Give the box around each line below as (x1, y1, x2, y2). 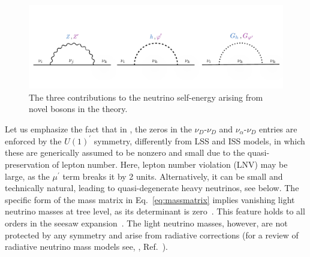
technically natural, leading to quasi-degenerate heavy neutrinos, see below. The (5, 182, 299, 194)
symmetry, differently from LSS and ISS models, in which (94, 134, 305, 147)
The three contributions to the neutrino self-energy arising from (29, 90, 263, 103)
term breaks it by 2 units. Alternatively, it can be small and (62, 170, 283, 182)
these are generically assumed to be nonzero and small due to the (5, 146, 245, 159)
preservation (5, 158, 50, 171)
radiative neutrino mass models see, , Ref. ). (5, 240, 168, 253)
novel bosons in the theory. (29, 102, 128, 115)
